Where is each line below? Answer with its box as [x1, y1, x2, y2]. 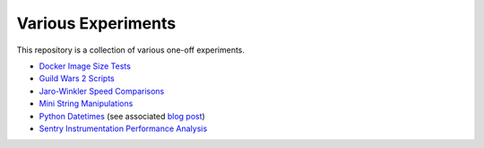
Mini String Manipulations [39, 98, 134, 109]
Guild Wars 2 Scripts [39, 73, 116, 84]
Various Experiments [16, 13, 177, 33]
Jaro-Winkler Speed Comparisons [39, 86, 165, 96]
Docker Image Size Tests [39, 61, 132, 71]
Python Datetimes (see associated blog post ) [39, 111, 205, 121]
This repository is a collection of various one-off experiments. [16, 45, 246, 55]
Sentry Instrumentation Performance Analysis [39, 123, 208, 134]
